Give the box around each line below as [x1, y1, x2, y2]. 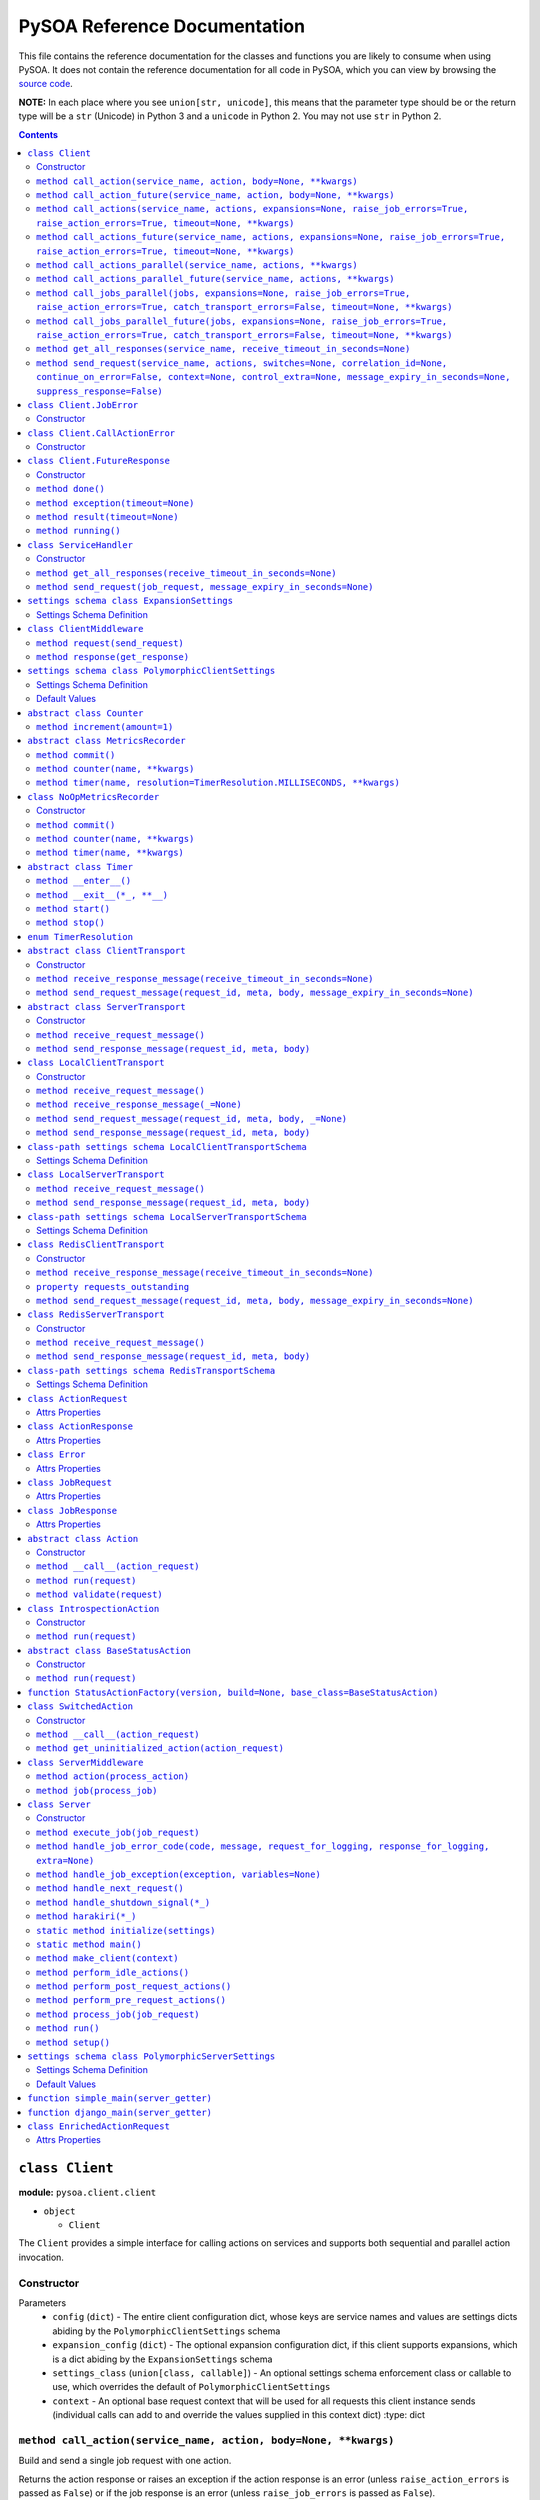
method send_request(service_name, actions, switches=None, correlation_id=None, [36, 357, 448, 369]
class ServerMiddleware [27, 1756, 144, 1768]
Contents [18, 128, 59, 140]
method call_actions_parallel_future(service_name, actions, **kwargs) [36, 273, 395, 285]
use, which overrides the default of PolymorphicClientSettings [52, 2381, 331, 2393]
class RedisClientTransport [27, 1239, 165, 1250]
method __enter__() [36, 875, 132, 887]
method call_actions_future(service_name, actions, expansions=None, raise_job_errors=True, [36, 231, 506, 243]
